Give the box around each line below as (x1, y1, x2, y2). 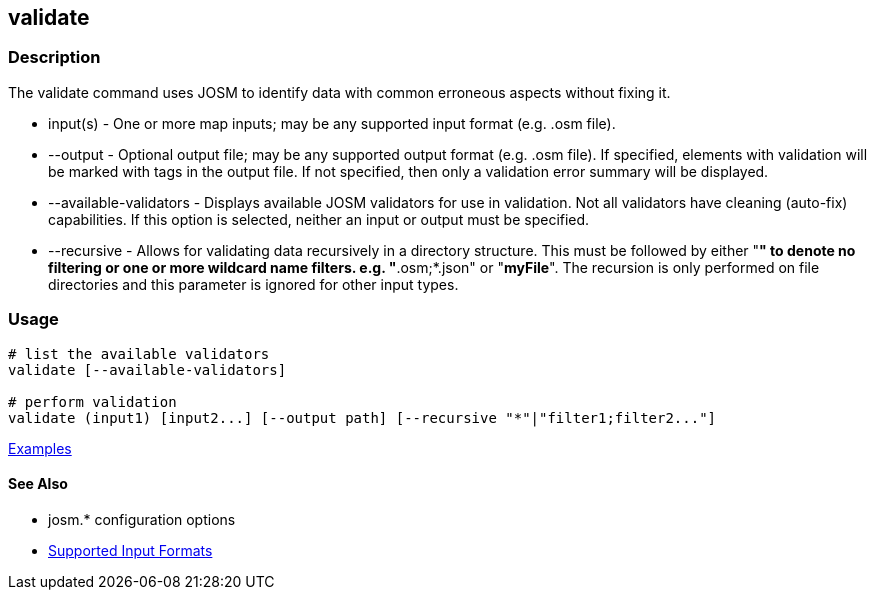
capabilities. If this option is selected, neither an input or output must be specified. (48, 210, 590, 228)
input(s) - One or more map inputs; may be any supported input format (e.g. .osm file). (48, 114, 616, 132)
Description (8, 47, 101, 68)
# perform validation (8, 393, 177, 410)
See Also (8, 475, 68, 493)
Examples (8, 439, 72, 457)
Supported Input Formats (48, 541, 213, 559)
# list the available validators (8, 345, 270, 362)
